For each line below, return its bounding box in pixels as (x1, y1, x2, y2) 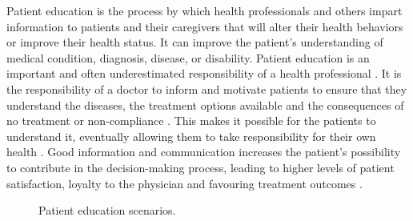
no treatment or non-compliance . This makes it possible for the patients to (6, 112, 376, 129)
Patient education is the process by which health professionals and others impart (6, 2, 403, 18)
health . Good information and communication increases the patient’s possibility (6, 143, 401, 160)
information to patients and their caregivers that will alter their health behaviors (6, 18, 403, 34)
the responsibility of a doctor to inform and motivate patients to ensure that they (6, 80, 407, 97)
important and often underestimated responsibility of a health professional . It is (6, 65, 402, 82)
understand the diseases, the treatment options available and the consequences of (6, 96, 404, 113)
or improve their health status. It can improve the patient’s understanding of (6, 34, 383, 50)
